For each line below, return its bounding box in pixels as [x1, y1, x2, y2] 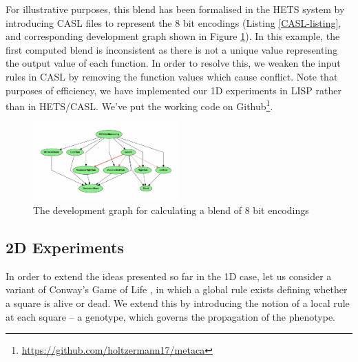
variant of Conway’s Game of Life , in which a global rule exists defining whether [6, 282, 348, 297]
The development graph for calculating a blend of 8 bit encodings [33, 202, 309, 217]
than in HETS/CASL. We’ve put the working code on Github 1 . [6, 97, 273, 113]
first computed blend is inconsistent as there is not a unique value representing [6, 42, 338, 56]
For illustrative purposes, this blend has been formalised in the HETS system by [6, 2, 345, 16]
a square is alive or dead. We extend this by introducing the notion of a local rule [6, 295, 350, 310]
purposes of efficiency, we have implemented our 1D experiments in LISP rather [6, 83, 341, 97]
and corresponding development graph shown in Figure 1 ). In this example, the [6, 29, 340, 43]
